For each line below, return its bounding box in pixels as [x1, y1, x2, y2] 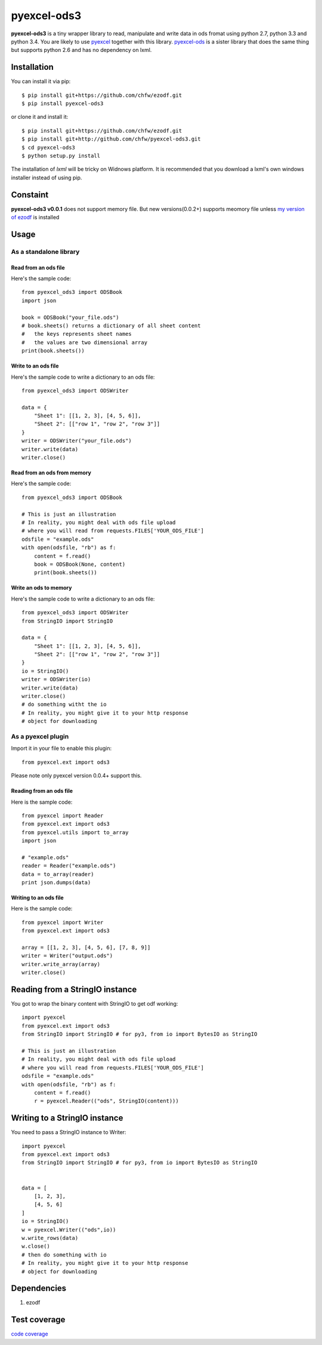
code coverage [11, 1330, 48, 1338]
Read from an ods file [11, 264, 65, 271]
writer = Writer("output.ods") [21, 952, 113, 959]
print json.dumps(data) [21, 879, 91, 886]
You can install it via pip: [11, 78, 71, 85]
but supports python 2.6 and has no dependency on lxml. [11, 47, 152, 54]
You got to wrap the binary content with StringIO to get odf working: [11, 1000, 178, 1007]
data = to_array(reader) [21, 871, 94, 878]
